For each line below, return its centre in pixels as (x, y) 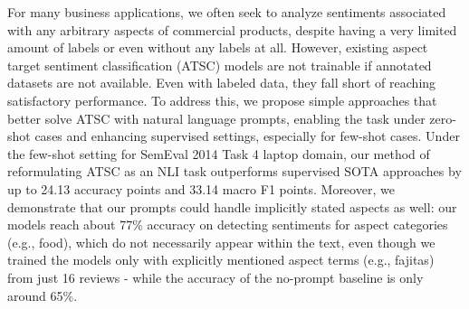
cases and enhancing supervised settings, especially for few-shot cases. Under (247, 136)
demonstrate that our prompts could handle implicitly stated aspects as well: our (232, 206)
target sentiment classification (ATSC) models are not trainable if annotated (220, 65)
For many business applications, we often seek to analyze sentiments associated (227, 12)
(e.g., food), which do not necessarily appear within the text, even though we (221, 242)
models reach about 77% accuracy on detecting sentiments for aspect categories (228, 225)
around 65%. (43, 295)
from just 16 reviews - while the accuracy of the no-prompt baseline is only (215, 277)
